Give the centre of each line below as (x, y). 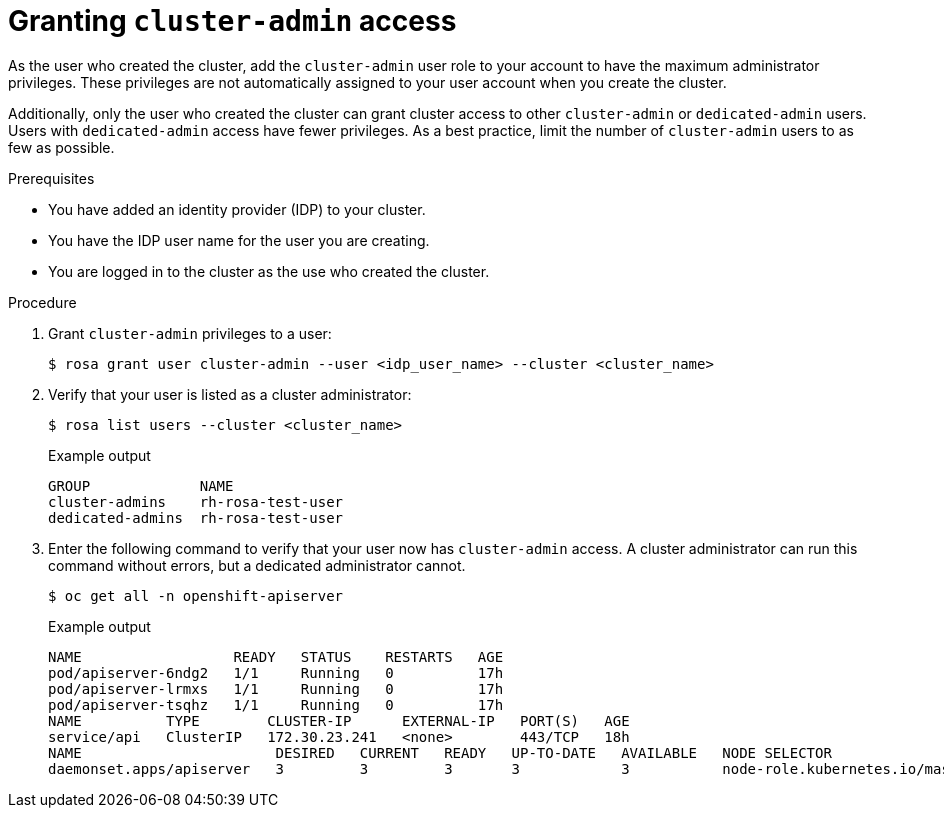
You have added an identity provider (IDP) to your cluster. (237, 209)
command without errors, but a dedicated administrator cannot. (257, 565)
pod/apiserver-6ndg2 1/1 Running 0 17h (276, 672)
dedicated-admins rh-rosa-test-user (196, 517)
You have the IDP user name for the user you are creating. (239, 240)
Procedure (42, 302)
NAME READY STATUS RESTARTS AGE (276, 656)
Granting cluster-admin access (232, 21)
